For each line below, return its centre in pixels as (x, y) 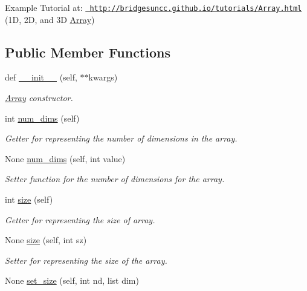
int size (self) (29, 199)
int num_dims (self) (42, 118)
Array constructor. (39, 98)
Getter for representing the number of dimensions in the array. (121, 138)
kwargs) (103, 77)
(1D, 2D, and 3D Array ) (50, 19)
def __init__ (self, (41, 77)
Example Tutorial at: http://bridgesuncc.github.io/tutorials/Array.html (153, 7)
